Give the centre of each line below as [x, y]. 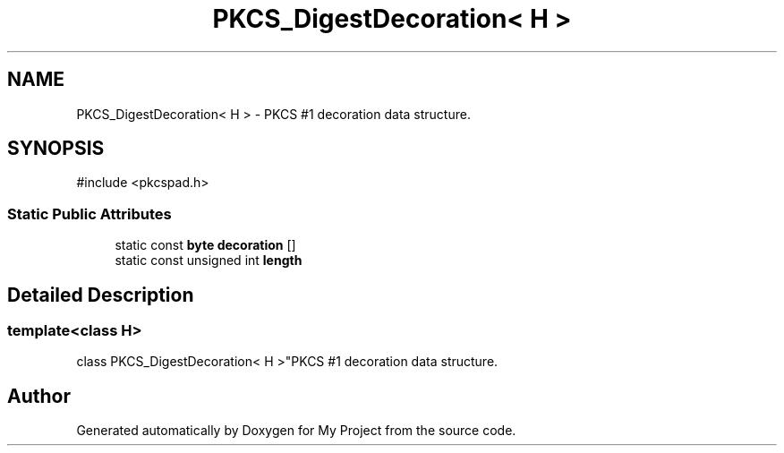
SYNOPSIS [56, 149]
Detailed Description [101, 295]
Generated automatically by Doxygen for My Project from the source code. [296, 431]
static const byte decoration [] [205, 245]
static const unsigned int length [209, 261]
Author [39, 396]
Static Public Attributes [89, 214]
